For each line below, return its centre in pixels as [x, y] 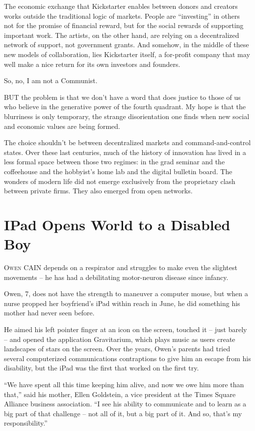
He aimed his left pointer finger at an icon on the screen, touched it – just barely [126, 329]
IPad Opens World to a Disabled [117, 224]
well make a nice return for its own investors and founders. [92, 64]
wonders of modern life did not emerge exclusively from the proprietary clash [120, 181]
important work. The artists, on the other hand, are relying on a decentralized [122, 35]
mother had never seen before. [49, 313]
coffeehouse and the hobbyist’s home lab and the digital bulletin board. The [118, 171]
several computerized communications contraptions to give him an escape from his [127, 358]
